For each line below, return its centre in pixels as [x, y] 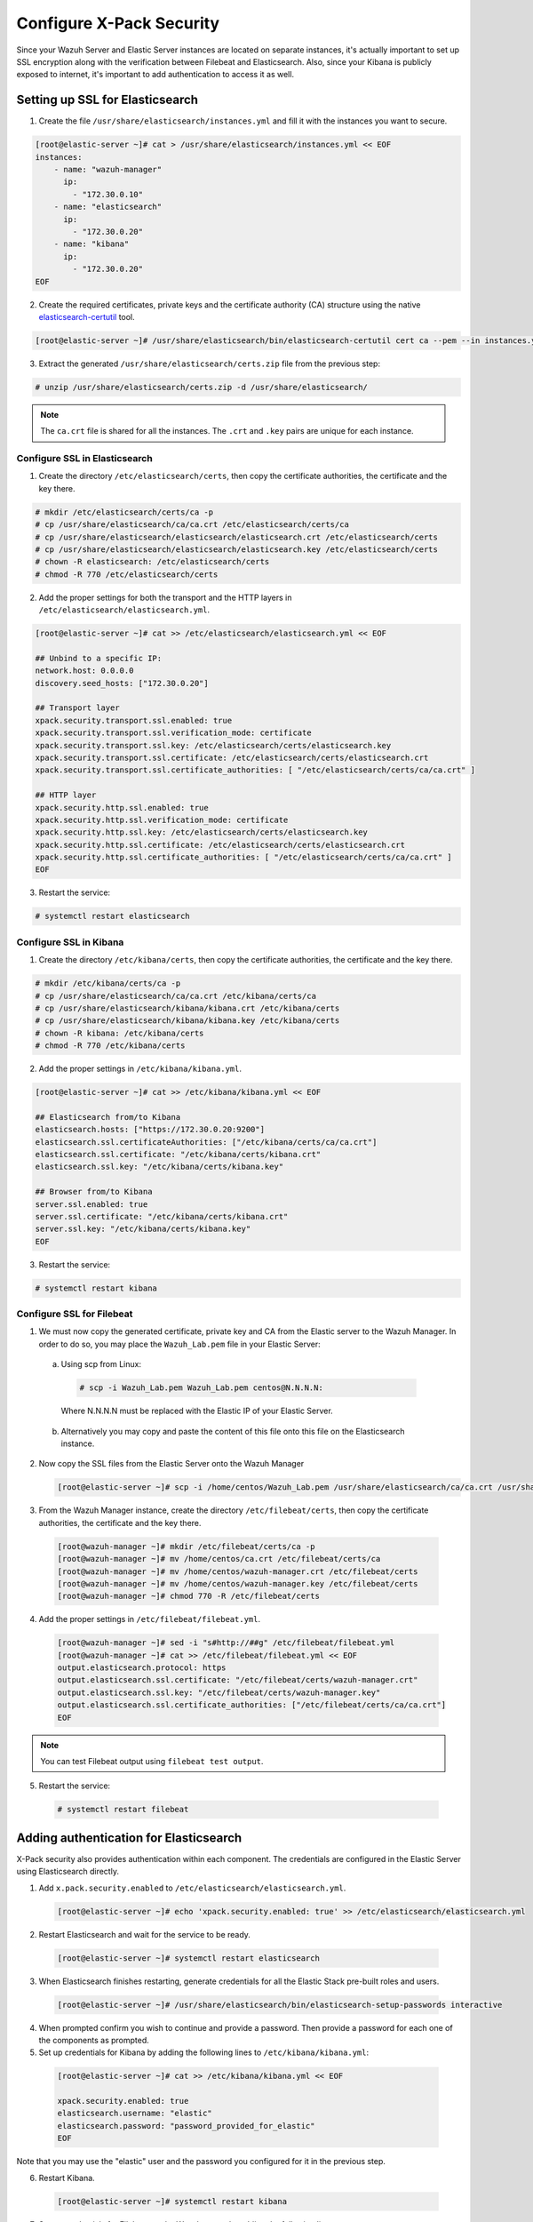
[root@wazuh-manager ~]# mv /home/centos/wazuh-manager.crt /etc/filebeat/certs [238, 1571]
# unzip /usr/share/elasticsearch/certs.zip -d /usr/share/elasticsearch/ [202, 387]
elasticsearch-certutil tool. [87, 316]
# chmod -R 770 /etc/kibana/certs [110, 1046]
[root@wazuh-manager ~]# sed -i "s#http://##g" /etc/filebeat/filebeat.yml [226, 1643]
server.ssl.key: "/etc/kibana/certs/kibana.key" [143, 1229]
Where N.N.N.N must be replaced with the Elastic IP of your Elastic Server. [197, 1411]
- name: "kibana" [91, 244]
